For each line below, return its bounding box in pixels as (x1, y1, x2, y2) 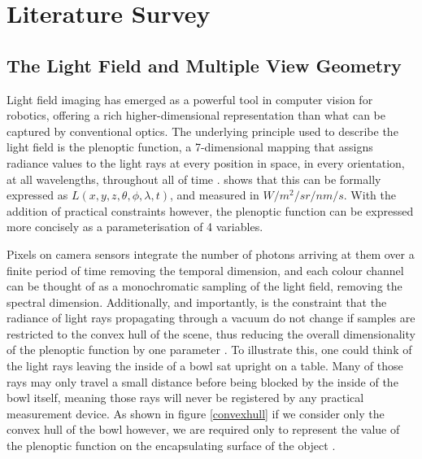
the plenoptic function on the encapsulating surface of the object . (7, 437, 336, 454)
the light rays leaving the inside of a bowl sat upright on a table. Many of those (7, 357, 403, 374)
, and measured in (169, 186, 259, 203)
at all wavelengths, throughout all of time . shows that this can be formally (7, 170, 381, 187)
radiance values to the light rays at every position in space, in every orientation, (7, 154, 405, 171)
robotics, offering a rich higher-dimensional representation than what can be (7, 107, 385, 124)
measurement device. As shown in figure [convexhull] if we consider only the (7, 404, 385, 422)
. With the (343, 186, 396, 203)
